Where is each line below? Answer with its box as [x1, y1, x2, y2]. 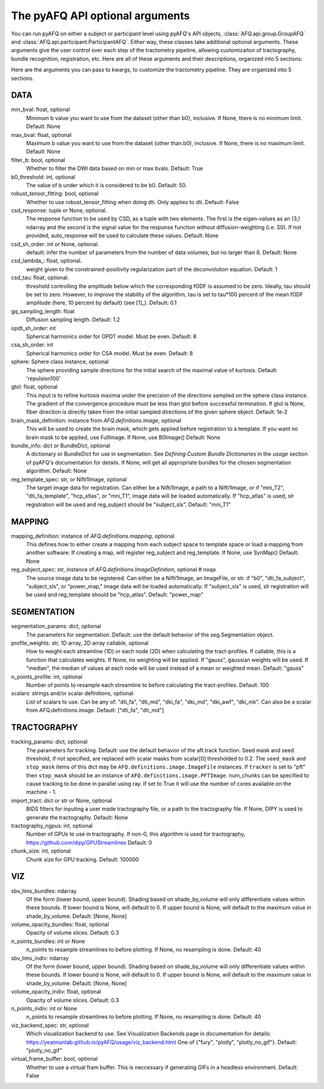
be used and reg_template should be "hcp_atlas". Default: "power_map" [26, 591, 203, 599]
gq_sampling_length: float [11, 307, 75, 315]
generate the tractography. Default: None [26, 813, 128, 821]
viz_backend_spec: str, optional [11, 1021, 89, 1029]
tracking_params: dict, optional [11, 738, 88, 746]
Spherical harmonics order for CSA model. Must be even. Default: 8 [26, 349, 193, 357]
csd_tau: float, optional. [11, 274, 69, 282]
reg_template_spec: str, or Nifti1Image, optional [11, 475, 127, 483]
